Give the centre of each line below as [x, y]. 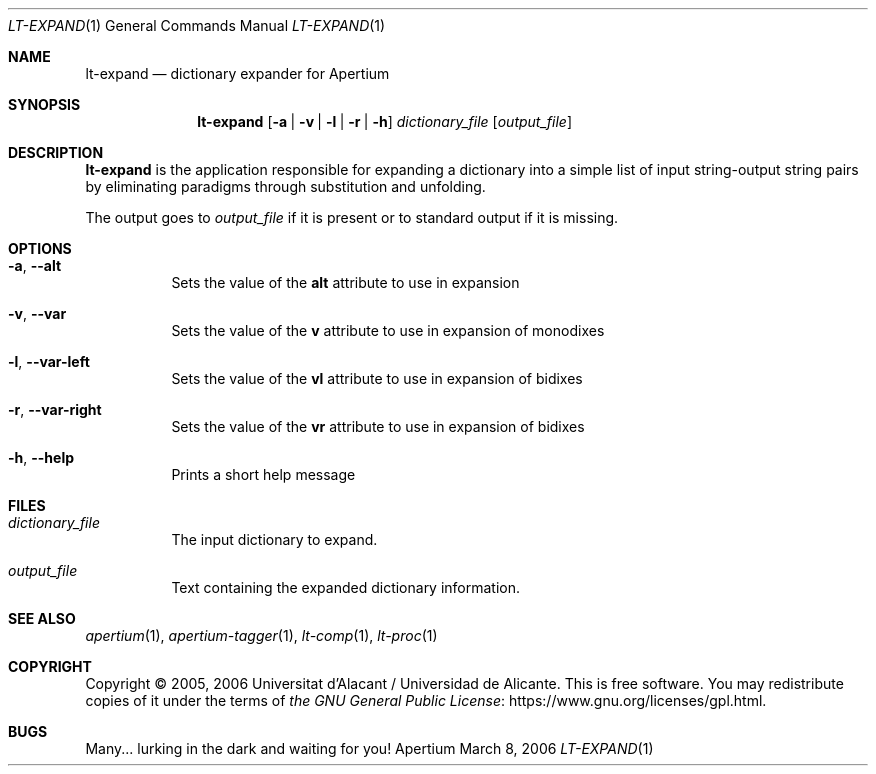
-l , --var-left [49, 361]
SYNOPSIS [44, 104]
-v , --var [37, 313]
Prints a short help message [263, 474]
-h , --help [41, 457]
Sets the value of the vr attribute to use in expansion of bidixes [378, 426]
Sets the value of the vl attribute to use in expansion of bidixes [377, 378]
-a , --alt [35, 265]
